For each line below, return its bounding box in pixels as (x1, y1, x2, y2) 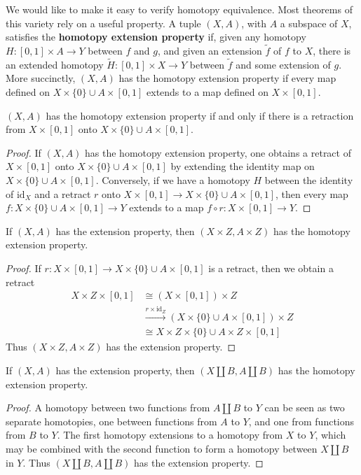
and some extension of (236, 57, 331, 71)
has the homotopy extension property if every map (118, 71, 336, 85)
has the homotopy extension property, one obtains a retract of (85, 145, 351, 159)
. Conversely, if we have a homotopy (95, 172, 250, 187)
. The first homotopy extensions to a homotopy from (57, 427, 283, 442)
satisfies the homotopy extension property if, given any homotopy (6, 29, 306, 44)
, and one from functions (248, 413, 355, 428)
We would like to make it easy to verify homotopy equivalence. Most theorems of (6, 2, 353, 16)
